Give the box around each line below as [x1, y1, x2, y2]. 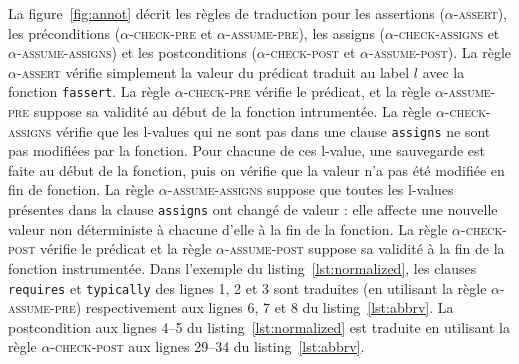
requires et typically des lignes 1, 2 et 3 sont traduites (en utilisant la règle [8, 277, 487, 298]
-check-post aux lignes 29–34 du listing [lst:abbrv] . [50, 336, 365, 357]
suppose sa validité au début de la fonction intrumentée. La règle [33, 101, 432, 122]
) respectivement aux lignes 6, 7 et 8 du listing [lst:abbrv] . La [75, 297, 454, 318]
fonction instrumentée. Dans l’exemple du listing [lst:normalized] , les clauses [8, 257, 477, 278]
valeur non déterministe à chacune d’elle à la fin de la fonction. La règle [8, 218, 448, 239]
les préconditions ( [8, 22, 121, 43]
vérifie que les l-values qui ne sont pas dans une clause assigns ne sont [55, 120, 491, 141]
